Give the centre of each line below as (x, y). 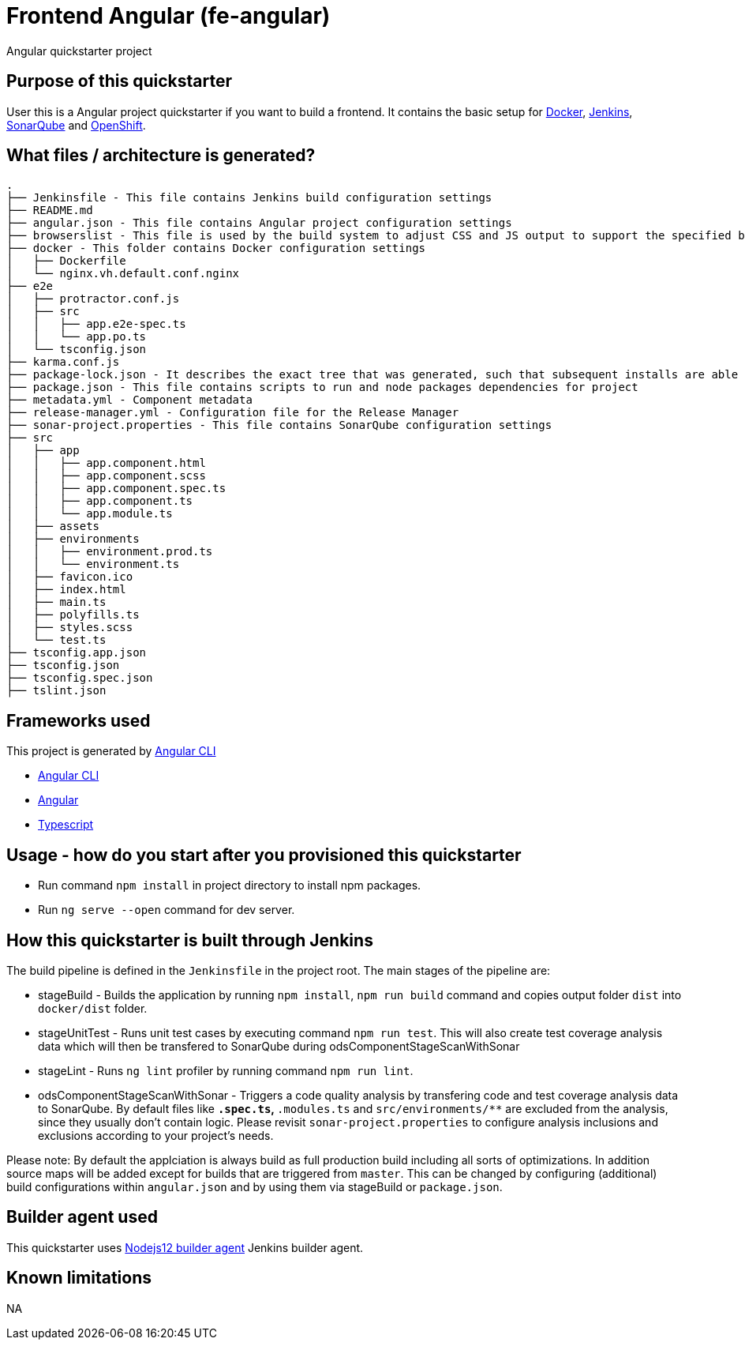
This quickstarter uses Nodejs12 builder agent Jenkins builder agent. (185, 1247)
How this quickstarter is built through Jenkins (190, 940)
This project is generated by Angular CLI (111, 751)
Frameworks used (79, 720)
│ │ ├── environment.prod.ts (110, 552)
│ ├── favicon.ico (70, 577)
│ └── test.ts (56, 640)
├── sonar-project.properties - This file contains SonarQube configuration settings (279, 425)
